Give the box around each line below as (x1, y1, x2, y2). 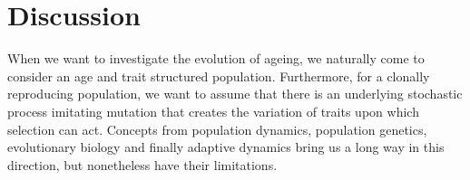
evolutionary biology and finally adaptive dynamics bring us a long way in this (7, 137, 445, 156)
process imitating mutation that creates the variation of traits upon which (7, 101, 419, 120)
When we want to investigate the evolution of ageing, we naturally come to (7, 49, 425, 68)
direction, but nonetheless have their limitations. (7, 155, 278, 174)
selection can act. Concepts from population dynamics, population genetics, (7, 119, 427, 138)
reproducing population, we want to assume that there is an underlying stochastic (7, 84, 463, 103)
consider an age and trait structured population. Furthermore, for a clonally (7, 66, 430, 85)
